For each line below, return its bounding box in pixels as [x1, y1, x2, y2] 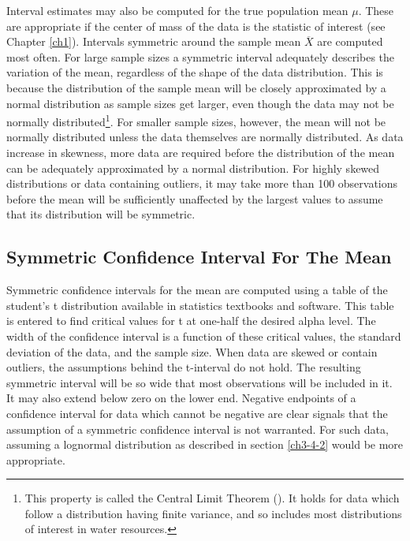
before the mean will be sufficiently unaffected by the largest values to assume [6, 190, 383, 207]
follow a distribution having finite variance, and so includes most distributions [24, 505, 402, 521]
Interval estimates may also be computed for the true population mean [6, 2, 348, 18]
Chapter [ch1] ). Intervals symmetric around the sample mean [6, 33, 301, 50]
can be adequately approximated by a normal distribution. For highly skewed [6, 159, 380, 176]
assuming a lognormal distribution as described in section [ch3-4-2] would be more [6, 436, 404, 453]
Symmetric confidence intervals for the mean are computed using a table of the [6, 282, 388, 298]
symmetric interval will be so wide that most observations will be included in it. [6, 374, 393, 390]
